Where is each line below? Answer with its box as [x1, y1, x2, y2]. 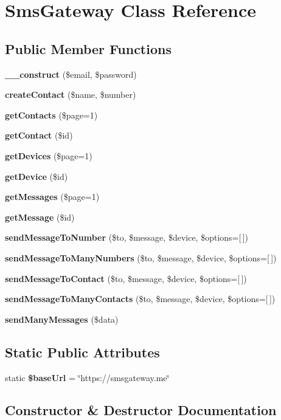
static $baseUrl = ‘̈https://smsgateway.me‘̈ [5, 371, 170, 384]
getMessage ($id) [5, 210, 75, 223]
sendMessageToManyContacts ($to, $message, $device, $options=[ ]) [5, 292, 276, 305]
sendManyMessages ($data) [5, 312, 119, 325]
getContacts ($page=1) [5, 108, 98, 121]
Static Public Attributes [5, 342, 160, 361]
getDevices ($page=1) [5, 149, 92, 162]
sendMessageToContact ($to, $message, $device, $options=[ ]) [5, 272, 247, 284]
